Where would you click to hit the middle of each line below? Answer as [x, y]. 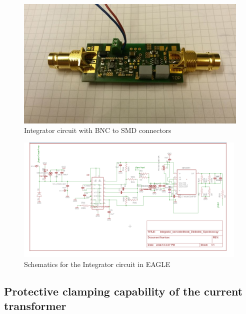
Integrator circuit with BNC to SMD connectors [98, 130]
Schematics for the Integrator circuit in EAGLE [97, 264]
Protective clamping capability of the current [123, 291]
